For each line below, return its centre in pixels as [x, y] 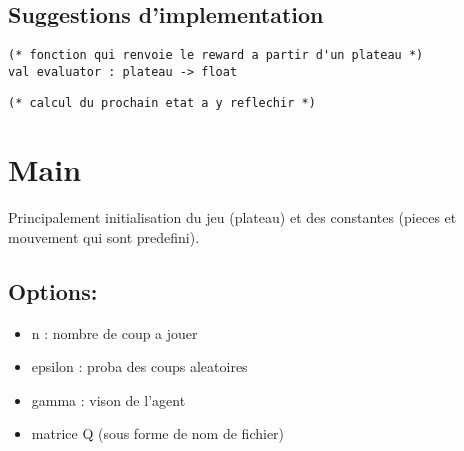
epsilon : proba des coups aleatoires [139, 366]
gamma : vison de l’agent [108, 399]
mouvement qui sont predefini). [104, 236]
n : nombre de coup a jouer [114, 332]
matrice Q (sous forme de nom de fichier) [158, 433]
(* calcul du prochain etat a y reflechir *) [162, 102]
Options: [53, 290]
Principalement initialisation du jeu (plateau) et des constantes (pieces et [232, 217]
